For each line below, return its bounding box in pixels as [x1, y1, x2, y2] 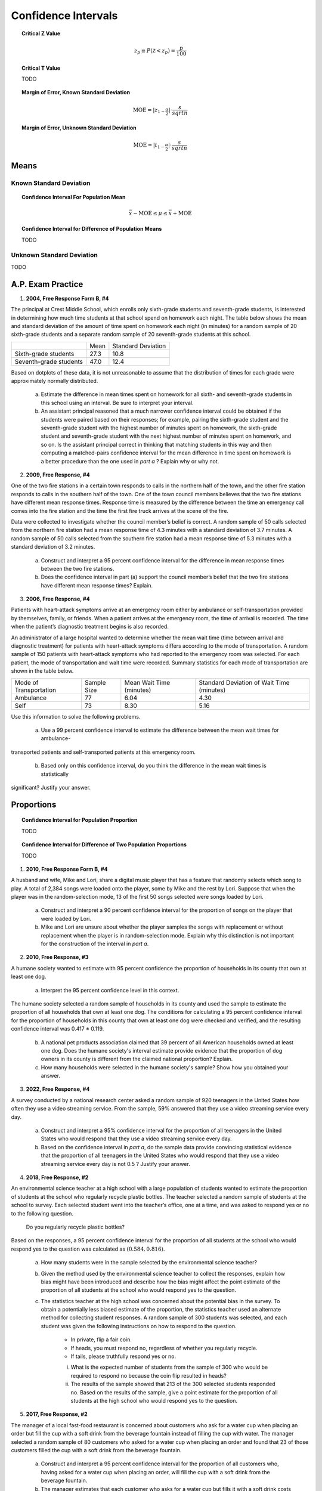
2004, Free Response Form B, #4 [26, 295, 110, 302]
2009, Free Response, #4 [26, 471, 90, 478]
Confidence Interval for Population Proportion [21, 816, 138, 824]
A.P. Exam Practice [11, 279, 83, 289]
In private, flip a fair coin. [70, 1336, 132, 1343]
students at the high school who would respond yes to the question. [70, 1397, 238, 1404]
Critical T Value [21, 64, 61, 72]
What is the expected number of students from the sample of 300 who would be [70, 1363, 268, 1371]
